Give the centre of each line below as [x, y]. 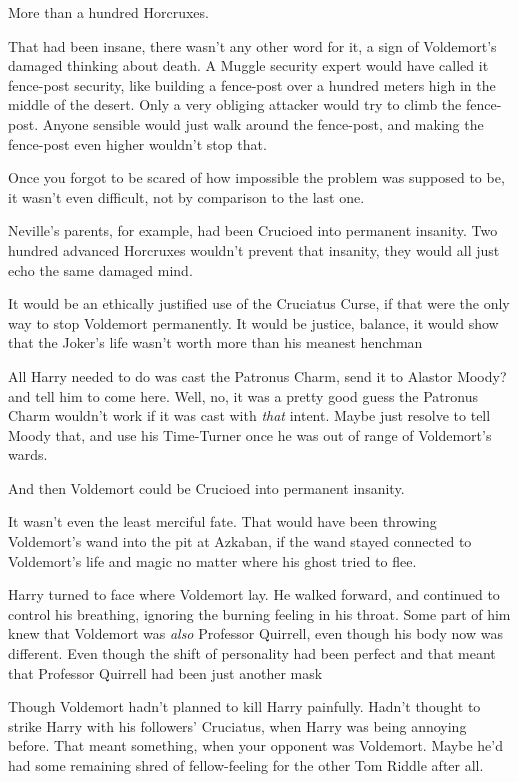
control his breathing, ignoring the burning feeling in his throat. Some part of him [259, 613]
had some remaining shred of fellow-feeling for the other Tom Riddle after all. [246, 765]
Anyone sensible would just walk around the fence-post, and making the [263, 123]
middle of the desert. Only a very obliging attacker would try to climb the [235, 104]
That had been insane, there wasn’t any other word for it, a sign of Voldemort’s [252, 45]
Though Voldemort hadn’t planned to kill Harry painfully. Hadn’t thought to [244, 706]
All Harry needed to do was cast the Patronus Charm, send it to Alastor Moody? [257, 375]
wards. [28, 454]
